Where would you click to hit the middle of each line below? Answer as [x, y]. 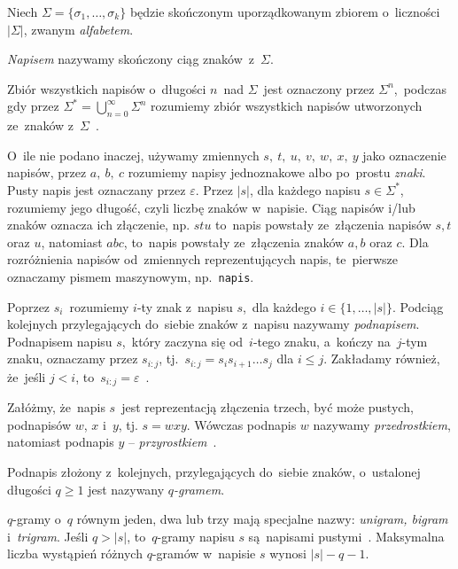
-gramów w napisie [204, 553]
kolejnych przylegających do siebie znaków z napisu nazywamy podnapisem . [213, 324]
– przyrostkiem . [172, 442]
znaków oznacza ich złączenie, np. [99, 225]
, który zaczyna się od [182, 341]
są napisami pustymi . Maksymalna [346, 536]
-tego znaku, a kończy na [322, 341]
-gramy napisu [196, 536]
